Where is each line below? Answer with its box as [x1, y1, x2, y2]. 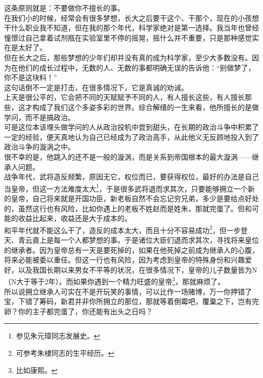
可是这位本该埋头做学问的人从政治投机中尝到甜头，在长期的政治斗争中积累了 [4, 122, 259, 132]
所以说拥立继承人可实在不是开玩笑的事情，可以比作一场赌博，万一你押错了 [4, 286, 252, 296]
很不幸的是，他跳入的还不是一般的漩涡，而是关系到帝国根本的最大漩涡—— [4, 151, 252, 162]
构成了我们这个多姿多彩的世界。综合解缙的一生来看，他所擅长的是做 [32, 101, 259, 112]
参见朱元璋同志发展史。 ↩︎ [16, 330, 100, 341]
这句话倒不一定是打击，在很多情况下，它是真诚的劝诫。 [4, 82, 188, 92]
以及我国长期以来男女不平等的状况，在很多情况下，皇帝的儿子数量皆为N [18, 264, 257, 275]
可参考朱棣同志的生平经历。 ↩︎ [16, 347, 114, 358]
